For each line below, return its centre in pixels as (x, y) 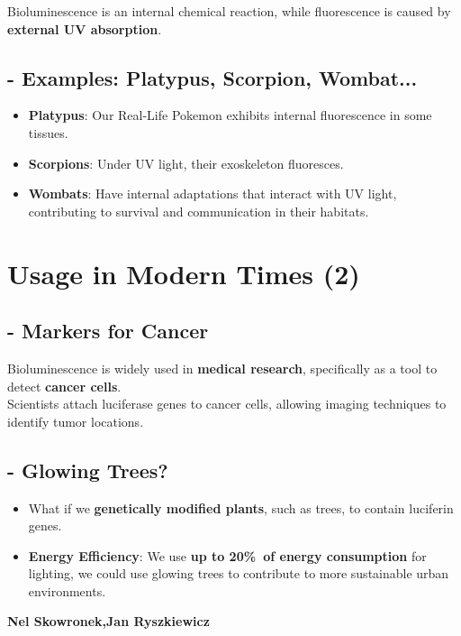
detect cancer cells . (64, 386)
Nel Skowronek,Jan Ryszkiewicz (108, 621)
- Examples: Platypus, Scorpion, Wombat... (212, 77)
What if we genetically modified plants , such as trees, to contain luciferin (241, 507)
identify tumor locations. (76, 421)
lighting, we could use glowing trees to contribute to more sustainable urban (239, 573)
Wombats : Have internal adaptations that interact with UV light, (212, 194)
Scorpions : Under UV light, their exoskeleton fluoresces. (186, 163)
